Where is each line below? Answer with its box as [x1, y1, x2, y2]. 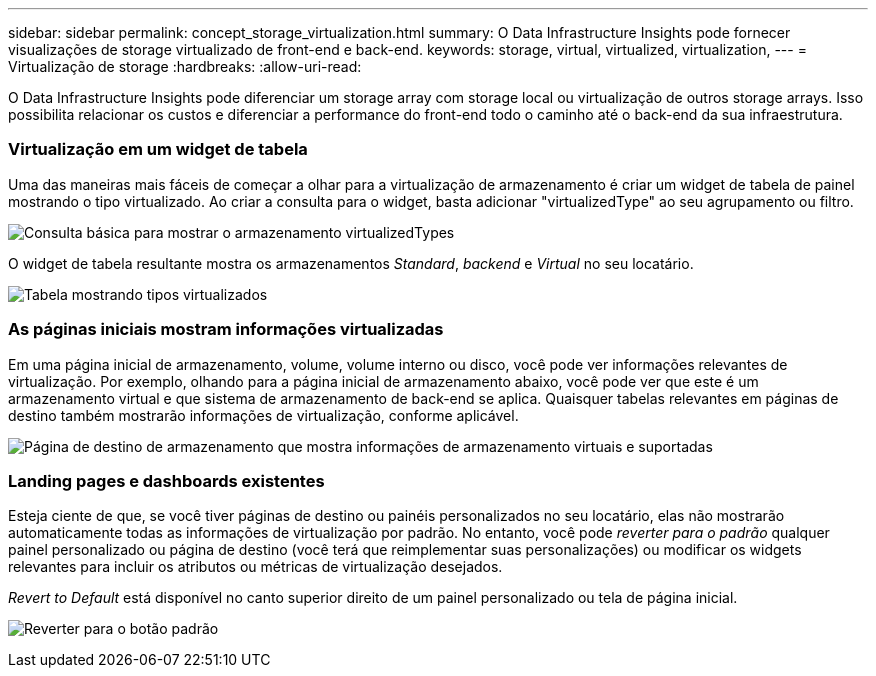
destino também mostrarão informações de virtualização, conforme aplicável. [8, 406, 519, 424]
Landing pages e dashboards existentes [8, 470, 325, 491]
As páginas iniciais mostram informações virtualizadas [8, 319, 444, 340]
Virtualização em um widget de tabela [8, 139, 308, 160]
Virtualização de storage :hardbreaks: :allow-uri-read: [8, 58, 362, 75]
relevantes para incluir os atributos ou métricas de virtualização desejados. [8, 558, 503, 576]
